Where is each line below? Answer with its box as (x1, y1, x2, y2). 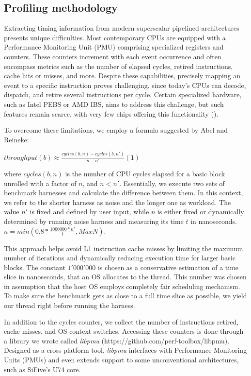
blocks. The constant (4, 262, 65, 272)
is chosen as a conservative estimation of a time (97, 262, 239, 272)
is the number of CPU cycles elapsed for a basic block (65, 168, 225, 178)
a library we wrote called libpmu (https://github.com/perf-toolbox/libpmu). (4, 335, 230, 345)
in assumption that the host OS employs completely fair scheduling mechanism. (4, 281, 240, 291)
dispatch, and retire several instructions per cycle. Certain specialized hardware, (4, 89, 242, 100)
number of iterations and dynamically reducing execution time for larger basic (4, 253, 235, 263)
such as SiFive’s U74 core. (4, 364, 81, 374)
